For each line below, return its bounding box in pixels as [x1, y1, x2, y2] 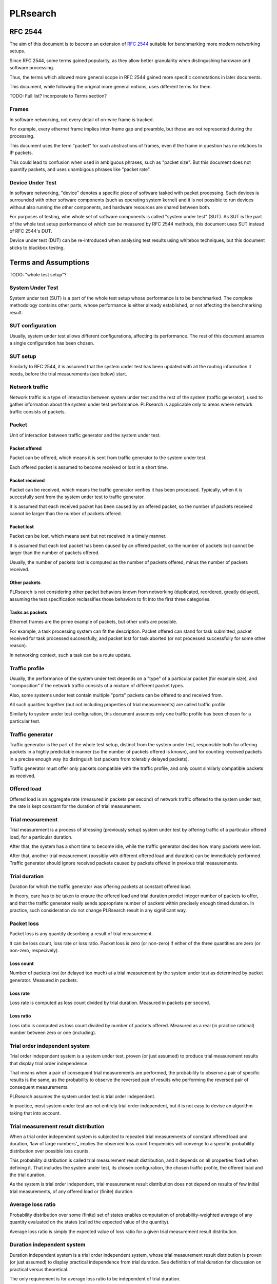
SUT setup [9, 352, 36, 360]
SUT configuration [9, 322, 56, 329]
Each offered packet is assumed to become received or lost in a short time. [9, 464, 168, 470]
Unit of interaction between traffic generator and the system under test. [9, 432, 161, 438]
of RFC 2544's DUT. [9, 228, 52, 234]
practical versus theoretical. [9, 1266, 69, 1272]
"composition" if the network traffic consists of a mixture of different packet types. [9, 683, 185, 689]
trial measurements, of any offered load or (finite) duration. [9, 1188, 134, 1194]
